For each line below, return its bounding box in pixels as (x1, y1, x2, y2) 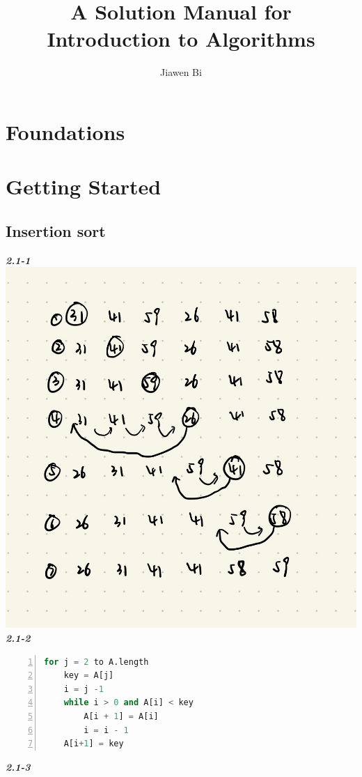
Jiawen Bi (160, 65, 202, 79)
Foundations (6, 117, 125, 146)
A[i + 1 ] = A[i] (84, 711, 159, 721)
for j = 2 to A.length (44, 656, 149, 667)
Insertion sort (6, 220, 106, 241)
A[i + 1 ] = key (63, 739, 124, 749)
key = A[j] (63, 670, 114, 681)
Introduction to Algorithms (47, 24, 315, 53)
